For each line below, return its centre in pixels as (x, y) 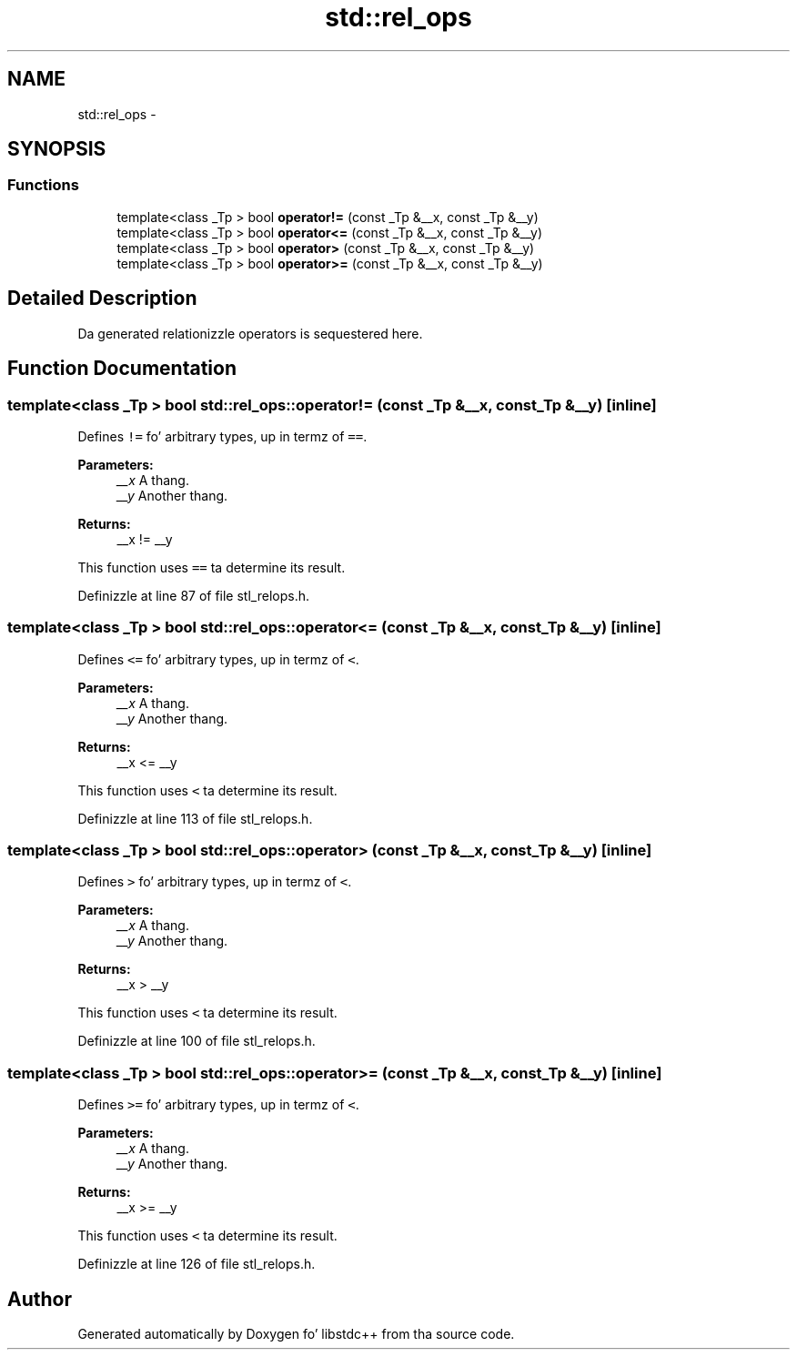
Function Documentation (122, 369)
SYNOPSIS (57, 149)
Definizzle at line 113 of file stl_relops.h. (195, 818)
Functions (43, 185)
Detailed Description (102, 299)
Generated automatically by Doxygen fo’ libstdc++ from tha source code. (296, 1333)
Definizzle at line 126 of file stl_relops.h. (197, 1264)
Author (40, 1299)
